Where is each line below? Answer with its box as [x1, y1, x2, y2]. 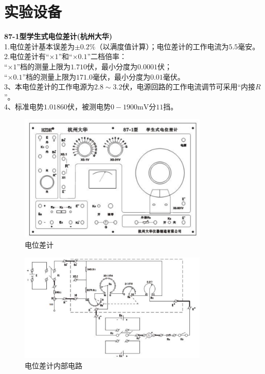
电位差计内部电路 [25, 360, 82, 370]
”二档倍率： [87, 51, 127, 62]
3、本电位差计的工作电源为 [4, 81, 94, 92]
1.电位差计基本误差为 [4, 41, 75, 51]
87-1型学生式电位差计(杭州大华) [4, 31, 113, 42]
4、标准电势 [4, 101, 44, 112]
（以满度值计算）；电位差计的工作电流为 [95, 41, 229, 51]
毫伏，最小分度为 [92, 71, 150, 82]
